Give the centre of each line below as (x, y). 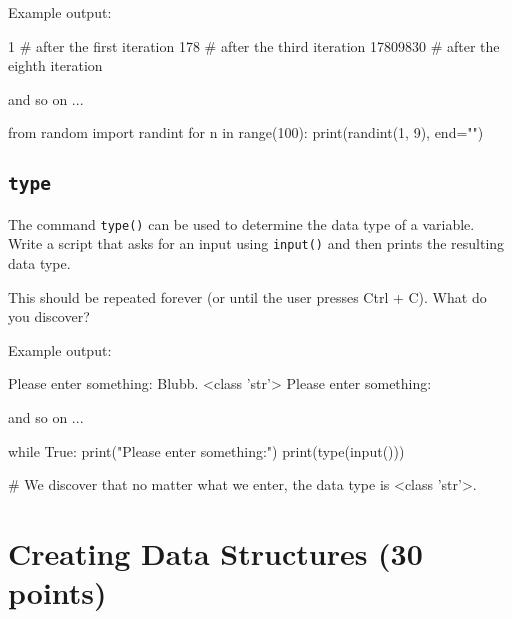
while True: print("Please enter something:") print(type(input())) (206, 450)
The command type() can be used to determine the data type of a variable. (241, 223)
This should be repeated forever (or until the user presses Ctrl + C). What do (247, 296)
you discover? (49, 316)
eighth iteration (55, 65)
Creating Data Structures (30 (215, 553)
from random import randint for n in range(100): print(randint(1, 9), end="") (246, 132)
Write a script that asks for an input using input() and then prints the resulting (256, 243)
